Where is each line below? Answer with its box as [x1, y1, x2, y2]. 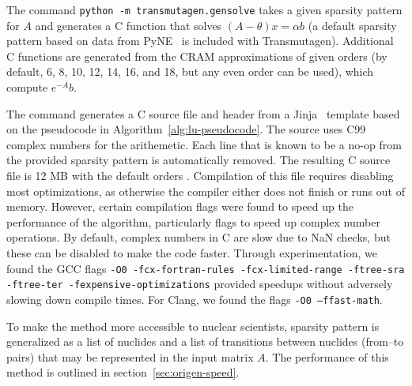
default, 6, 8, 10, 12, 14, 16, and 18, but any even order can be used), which [6, 63, 374, 80]
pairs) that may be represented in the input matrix [6, 348, 254, 365]
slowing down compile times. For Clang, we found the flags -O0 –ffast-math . [6, 290, 383, 307]
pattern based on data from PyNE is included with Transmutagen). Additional [6, 32, 394, 49]
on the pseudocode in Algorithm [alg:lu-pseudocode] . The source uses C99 [6, 121, 366, 137]
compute [6, 79, 48, 96]
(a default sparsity [308, 17, 397, 33]
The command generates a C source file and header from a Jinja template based [6, 105, 400, 122]
